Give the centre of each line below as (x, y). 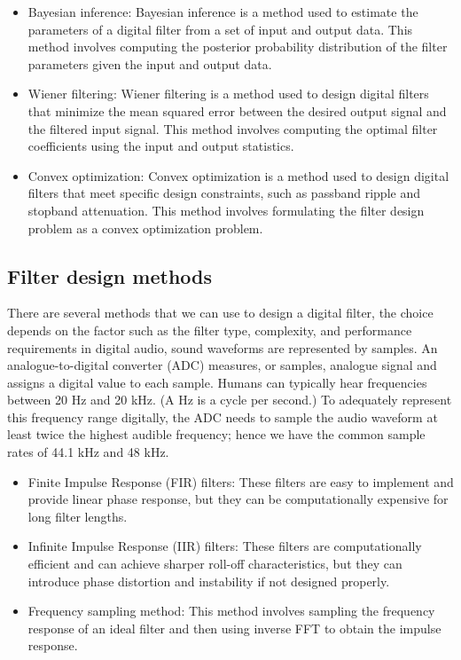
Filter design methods (109, 275)
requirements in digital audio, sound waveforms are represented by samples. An (223, 347)
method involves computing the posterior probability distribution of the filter (238, 47)
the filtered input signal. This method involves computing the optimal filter (233, 128)
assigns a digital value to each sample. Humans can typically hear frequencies (217, 382)
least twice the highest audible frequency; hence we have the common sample (216, 434)
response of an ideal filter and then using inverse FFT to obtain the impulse (234, 628)
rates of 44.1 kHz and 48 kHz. (88, 452)
